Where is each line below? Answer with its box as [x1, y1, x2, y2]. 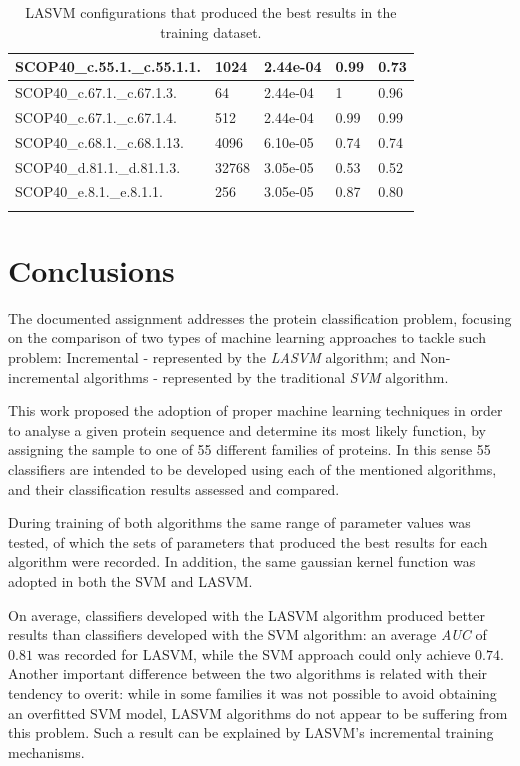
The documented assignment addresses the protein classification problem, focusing [8, 307, 512, 328]
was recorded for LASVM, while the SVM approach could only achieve [37, 643, 471, 664]
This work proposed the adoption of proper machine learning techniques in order [8, 400, 503, 421]
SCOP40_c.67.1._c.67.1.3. [15, 82, 177, 103]
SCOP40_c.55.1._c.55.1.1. [15, 56, 202, 77]
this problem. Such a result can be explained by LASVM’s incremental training [8, 722, 494, 743]
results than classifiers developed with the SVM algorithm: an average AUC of [8, 624, 487, 645]
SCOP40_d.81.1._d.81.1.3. [15, 156, 181, 177]
